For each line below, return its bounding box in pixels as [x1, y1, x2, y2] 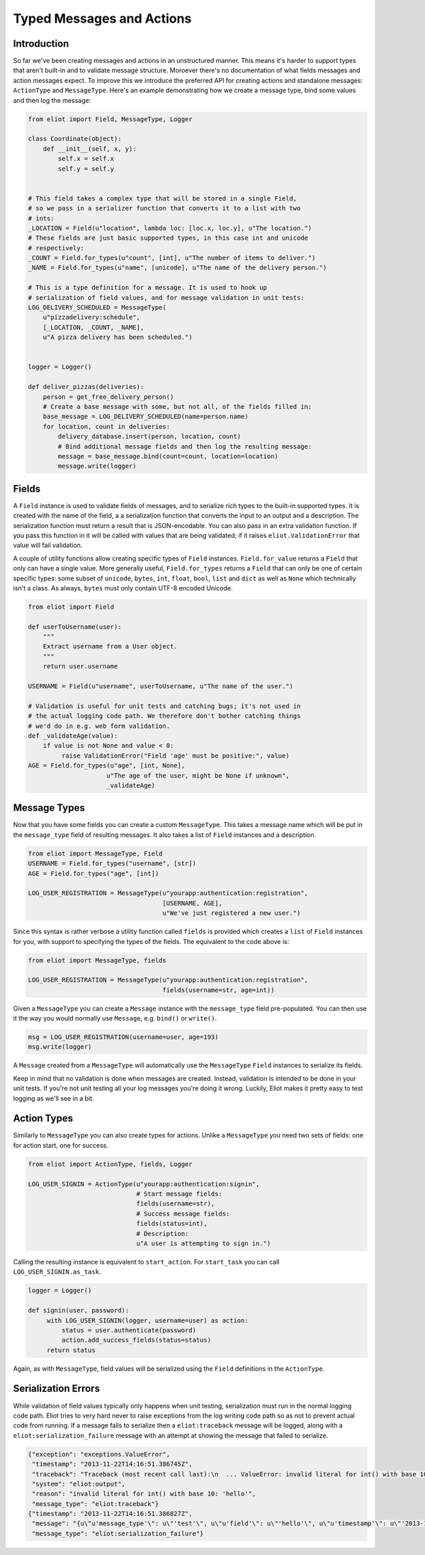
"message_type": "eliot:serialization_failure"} [32, 1529, 204, 1537]
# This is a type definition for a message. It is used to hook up [28, 284, 268, 292]
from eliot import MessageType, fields [28, 956, 166, 964]
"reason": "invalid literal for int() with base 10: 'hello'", [32, 1490, 256, 1498]
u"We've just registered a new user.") [162, 909, 301, 917]
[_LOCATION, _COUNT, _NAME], [42, 323, 144, 331]
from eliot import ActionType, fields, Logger [28, 1160, 193, 1168]
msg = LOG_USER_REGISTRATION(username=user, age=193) [28, 1033, 219, 1041]
